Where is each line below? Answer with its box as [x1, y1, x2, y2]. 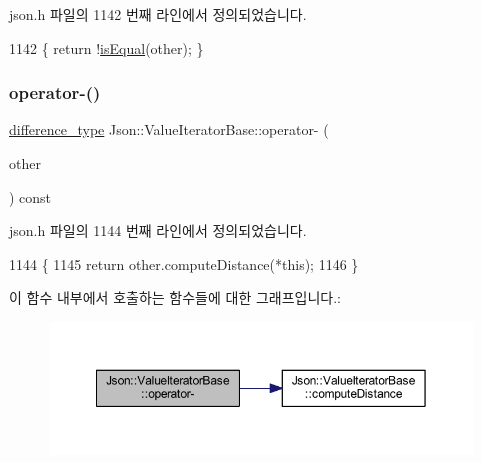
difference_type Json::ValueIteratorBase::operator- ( [9, 119, 329, 140]
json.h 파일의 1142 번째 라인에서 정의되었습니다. [9, 4, 307, 24]
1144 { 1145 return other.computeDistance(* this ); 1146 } [9, 253, 359, 274]
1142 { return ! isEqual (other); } [9, 37, 204, 58]
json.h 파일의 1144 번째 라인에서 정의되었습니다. [9, 220, 307, 241]
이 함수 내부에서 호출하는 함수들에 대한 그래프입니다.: [9, 287, 341, 308]
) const [9, 186, 52, 207]
